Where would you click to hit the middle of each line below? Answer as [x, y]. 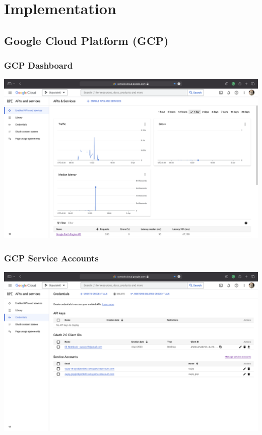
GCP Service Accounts [51, 258]
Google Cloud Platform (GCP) [86, 40]
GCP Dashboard [39, 65]
